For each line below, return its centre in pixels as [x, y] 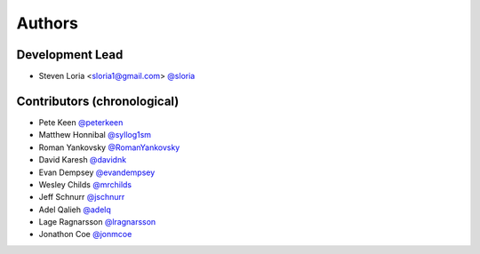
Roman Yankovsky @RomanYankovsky [109, 147]
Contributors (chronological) [98, 101]
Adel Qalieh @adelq [75, 210]
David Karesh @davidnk [83, 160]
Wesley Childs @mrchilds [85, 184]
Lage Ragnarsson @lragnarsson [97, 222]
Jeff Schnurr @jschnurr [82, 197]
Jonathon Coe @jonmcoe [85, 234]
